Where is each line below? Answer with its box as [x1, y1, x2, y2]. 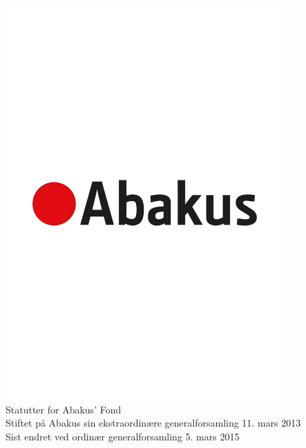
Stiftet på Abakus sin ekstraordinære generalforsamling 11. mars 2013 [6, 416, 301, 430]
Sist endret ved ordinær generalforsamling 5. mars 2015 [6, 429, 240, 444]
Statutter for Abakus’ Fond [6, 402, 122, 416]
